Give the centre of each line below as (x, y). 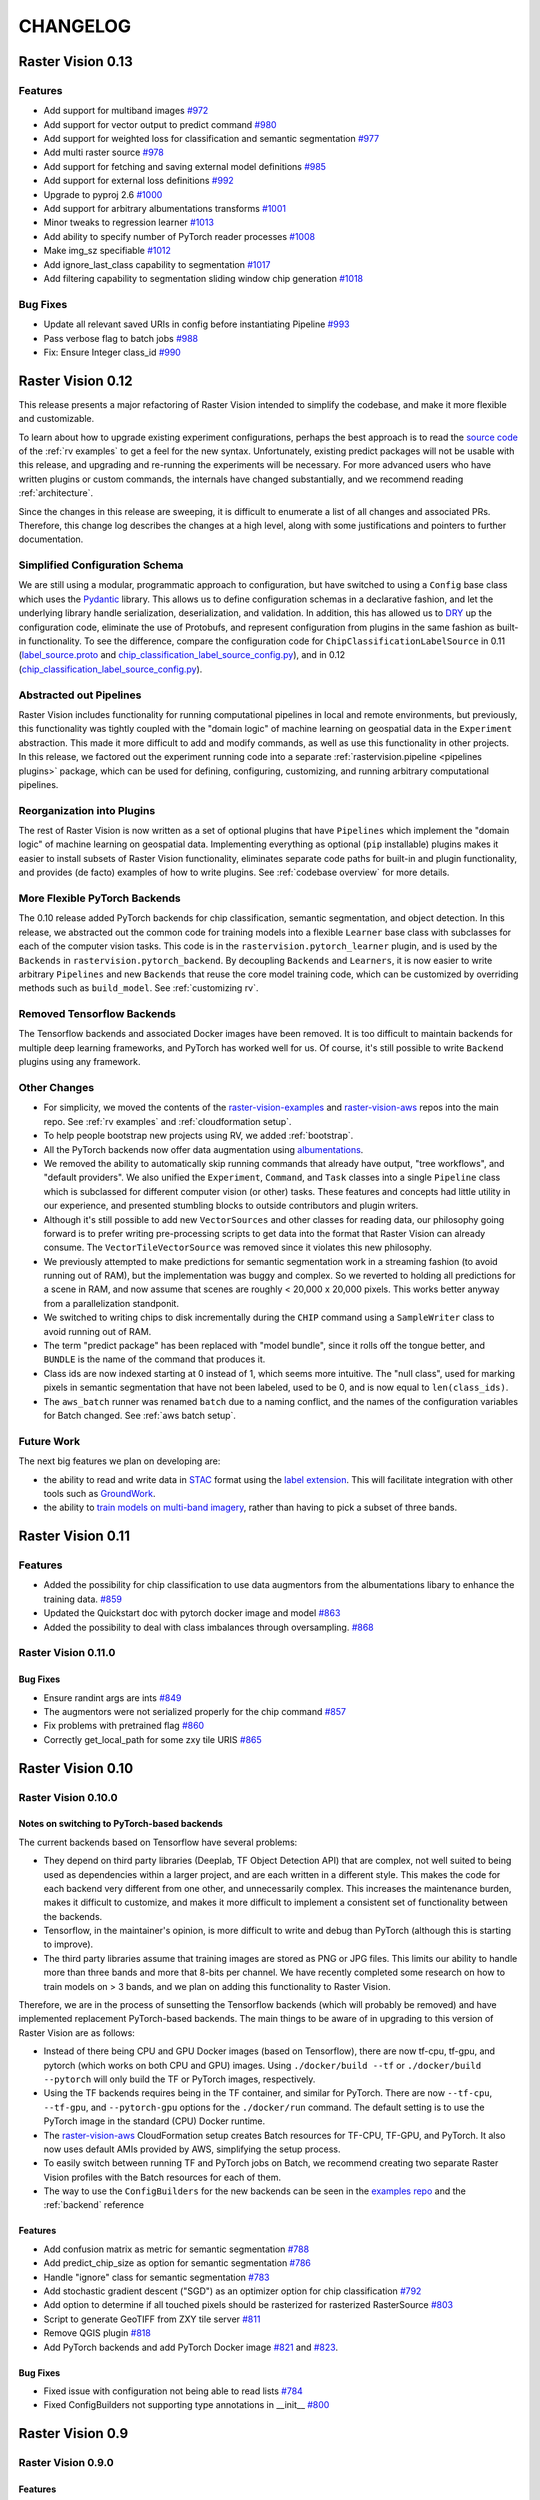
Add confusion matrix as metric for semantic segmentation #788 (176, 2249)
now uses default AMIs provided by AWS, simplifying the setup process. (192, 2149)
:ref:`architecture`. (56, 493)
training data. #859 (82, 1599)
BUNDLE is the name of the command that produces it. (154, 1359)
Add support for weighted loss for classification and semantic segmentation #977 (211, 139)
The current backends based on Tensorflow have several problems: (158, 1842)
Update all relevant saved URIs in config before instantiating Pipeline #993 (196, 324)
